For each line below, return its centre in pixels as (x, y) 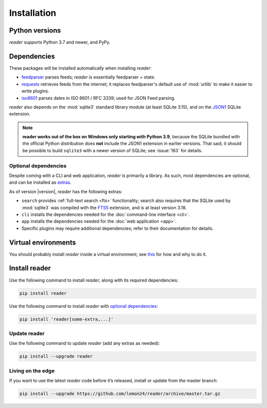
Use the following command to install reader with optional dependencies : (84, 306)
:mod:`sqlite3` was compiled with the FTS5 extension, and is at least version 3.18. (104, 207)
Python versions (35, 30)
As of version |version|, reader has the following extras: (66, 191)
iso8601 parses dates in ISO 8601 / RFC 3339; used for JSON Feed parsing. (98, 98)
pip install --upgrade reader (56, 356)
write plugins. (35, 91)
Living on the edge (32, 370)
